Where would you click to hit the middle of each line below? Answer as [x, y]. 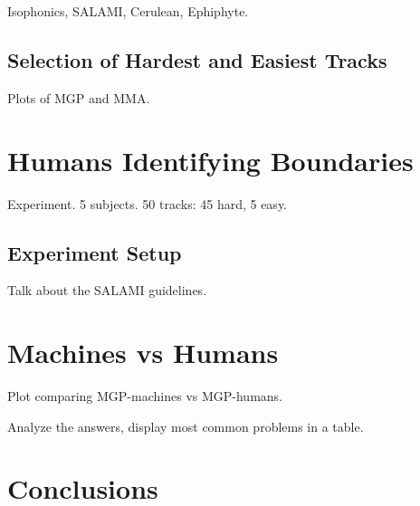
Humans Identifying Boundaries [210, 160]
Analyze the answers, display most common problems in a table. [186, 426]
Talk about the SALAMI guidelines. [107, 290]
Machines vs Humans [143, 353]
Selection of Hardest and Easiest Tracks [197, 59]
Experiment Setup [95, 252]
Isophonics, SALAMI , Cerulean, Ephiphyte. [128, 11]
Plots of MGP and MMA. [79, 97]
